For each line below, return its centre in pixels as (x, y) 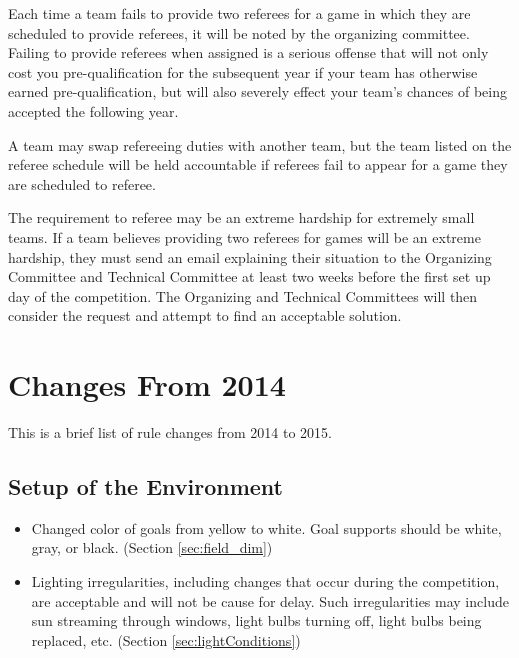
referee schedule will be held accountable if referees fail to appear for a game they (258, 164)
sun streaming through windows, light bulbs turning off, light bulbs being (256, 620)
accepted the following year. (93, 110)
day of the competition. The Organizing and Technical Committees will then (243, 295)
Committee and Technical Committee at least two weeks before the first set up (249, 276)
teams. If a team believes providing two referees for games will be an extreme (244, 236)
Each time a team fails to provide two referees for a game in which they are (239, 13)
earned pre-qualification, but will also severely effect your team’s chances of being (257, 91)
